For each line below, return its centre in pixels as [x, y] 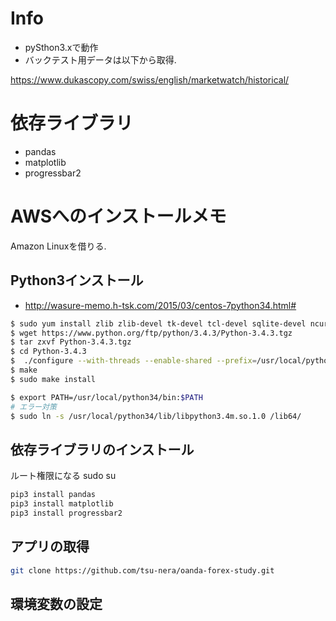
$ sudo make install [53, 379]
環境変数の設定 [56, 603]
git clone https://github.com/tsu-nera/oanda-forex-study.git [142, 570]
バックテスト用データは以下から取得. [100, 59]
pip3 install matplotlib [62, 504]
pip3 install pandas [53, 495]
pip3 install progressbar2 [66, 513]
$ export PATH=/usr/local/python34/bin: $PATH [106, 397]
